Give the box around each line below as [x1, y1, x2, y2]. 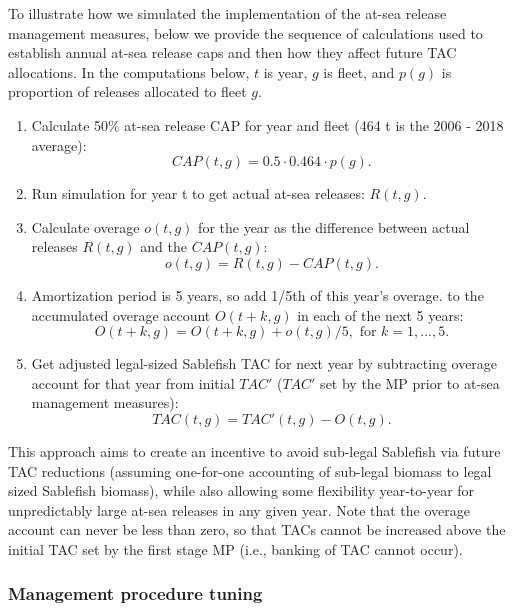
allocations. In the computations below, [8, 61, 250, 82]
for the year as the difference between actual [198, 216, 470, 237]
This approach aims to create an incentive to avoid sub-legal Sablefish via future [8, 440, 501, 461]
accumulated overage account [31, 304, 211, 325]
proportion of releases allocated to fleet [8, 81, 247, 102]
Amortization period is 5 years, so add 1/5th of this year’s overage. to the [31, 284, 484, 305]
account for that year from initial [31, 372, 235, 393]
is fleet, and [323, 61, 395, 82]
